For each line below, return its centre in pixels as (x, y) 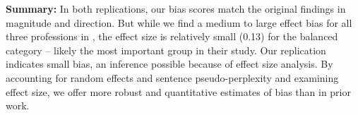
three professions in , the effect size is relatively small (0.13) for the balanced (172, 36)
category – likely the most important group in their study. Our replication (166, 50)
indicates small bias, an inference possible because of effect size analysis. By (169, 64)
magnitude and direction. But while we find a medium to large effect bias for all (179, 22)
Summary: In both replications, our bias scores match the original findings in (176, 8)
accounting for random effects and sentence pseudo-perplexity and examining (172, 77)
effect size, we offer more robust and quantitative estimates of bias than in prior (178, 91)
